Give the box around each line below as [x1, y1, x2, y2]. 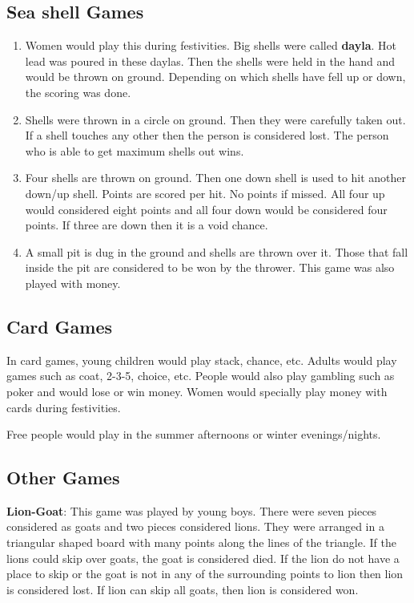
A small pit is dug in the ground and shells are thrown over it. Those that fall [25, 243, 408, 260]
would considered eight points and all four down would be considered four [25, 200, 388, 217]
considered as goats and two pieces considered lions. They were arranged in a [6, 518, 384, 535]
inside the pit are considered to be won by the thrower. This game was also [25, 259, 395, 276]
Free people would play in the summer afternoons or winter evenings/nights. [6, 426, 381, 443]
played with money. [25, 274, 121, 291]
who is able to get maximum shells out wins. [25, 142, 244, 159]
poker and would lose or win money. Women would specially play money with [6, 382, 388, 399]
